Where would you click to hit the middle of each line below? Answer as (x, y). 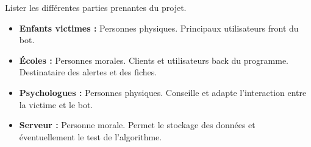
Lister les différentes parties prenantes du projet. (96, 7)
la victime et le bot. (56, 104)
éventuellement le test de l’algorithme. (91, 136)
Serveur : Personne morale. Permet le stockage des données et (137, 125)
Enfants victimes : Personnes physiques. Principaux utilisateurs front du (159, 28)
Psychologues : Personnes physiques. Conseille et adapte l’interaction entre (163, 92)
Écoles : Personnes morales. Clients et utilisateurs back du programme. (154, 60)
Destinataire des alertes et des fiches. (88, 72)
